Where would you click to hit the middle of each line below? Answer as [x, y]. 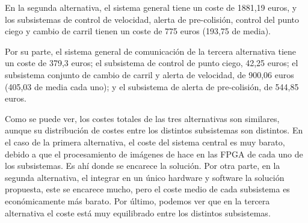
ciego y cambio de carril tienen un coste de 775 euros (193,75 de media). [138, 31]
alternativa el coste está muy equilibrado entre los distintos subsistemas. [138, 212]
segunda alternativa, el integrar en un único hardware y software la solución [145, 177]
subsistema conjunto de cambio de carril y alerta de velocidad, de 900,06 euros [149, 74]
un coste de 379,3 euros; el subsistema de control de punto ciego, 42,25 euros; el [152, 63]
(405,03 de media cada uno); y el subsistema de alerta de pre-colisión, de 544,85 [152, 86]
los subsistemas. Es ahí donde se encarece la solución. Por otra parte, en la [143, 166]
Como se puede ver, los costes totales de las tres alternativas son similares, [142, 118]
